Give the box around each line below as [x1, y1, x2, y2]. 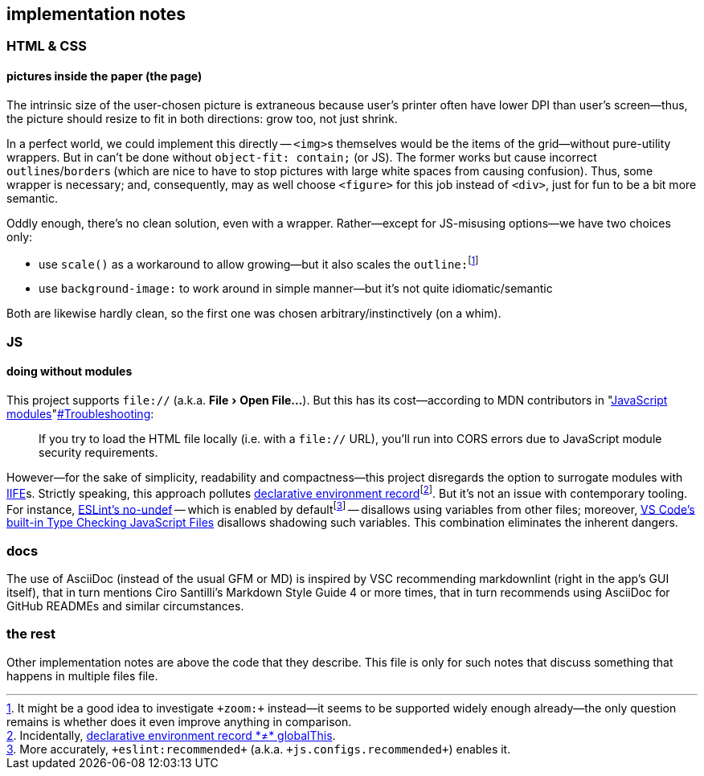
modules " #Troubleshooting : [6, 406, 154, 421]
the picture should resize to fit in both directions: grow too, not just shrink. [6, 111, 398, 125]
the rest [6, 626, 55, 643]
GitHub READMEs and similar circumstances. [6, 598, 244, 613]
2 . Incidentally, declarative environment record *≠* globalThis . [6, 728, 336, 742]
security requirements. [39, 445, 158, 459]
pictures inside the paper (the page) [6, 69, 203, 84]
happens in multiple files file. [6, 668, 158, 683]
